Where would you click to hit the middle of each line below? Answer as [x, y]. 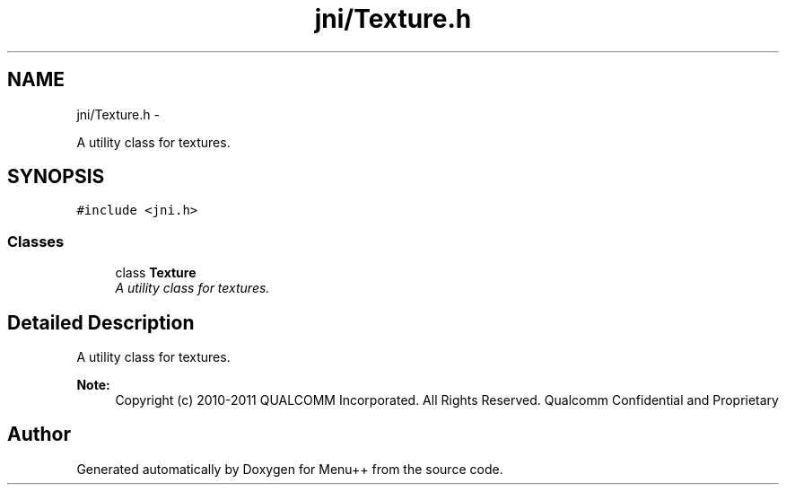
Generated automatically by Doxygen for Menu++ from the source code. [290, 469]
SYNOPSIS [56, 177]
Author [39, 435]
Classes [36, 241]
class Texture [156, 273]
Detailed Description [101, 322]
